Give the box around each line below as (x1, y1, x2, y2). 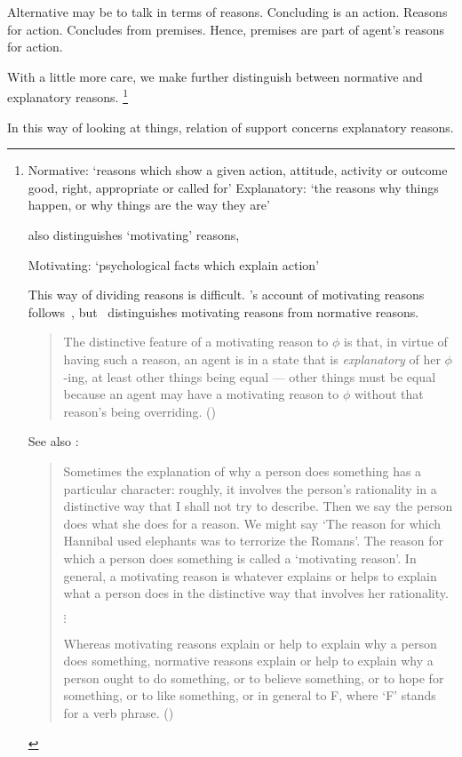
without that (354, 385, 424, 403)
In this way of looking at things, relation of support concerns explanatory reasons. (7, 117, 454, 136)
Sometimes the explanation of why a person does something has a (63, 461, 422, 480)
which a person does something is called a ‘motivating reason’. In (63, 548, 417, 567)
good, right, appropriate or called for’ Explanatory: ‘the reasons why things (28, 178, 439, 196)
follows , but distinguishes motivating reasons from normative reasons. (28, 302, 419, 321)
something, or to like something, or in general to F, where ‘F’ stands (63, 686, 436, 705)
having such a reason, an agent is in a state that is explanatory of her (63, 349, 441, 368)
